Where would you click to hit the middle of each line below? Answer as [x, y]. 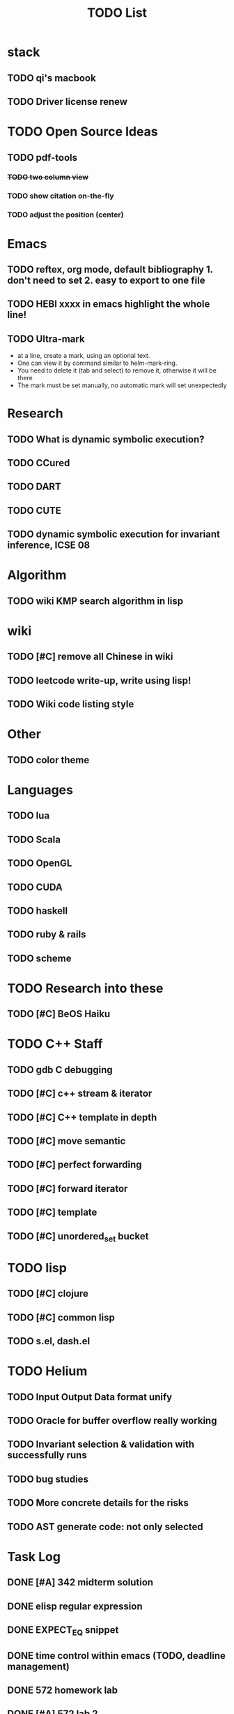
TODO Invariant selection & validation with [101, 1445]
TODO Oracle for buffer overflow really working [112, 1421]
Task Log [34, 1556]
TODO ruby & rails [47, 935]
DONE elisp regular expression [75, 1606]
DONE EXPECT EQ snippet [63, 1631]
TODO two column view [48, 178]
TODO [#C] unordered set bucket [78, 1237]
